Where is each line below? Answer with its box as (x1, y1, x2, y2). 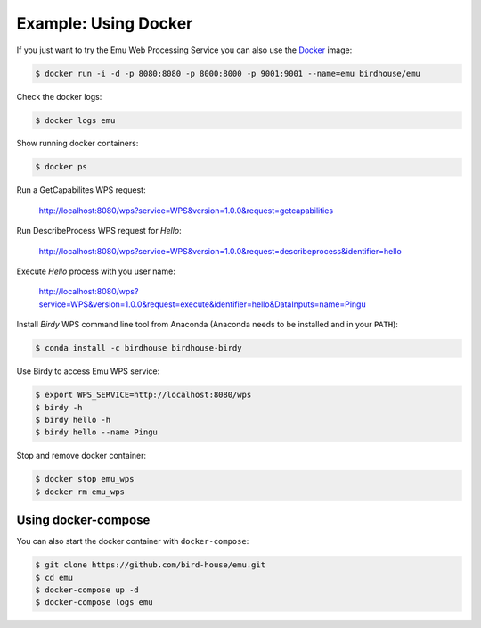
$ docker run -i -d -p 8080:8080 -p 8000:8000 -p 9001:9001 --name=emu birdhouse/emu (35, 68, 420, 78)
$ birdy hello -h (35, 415, 111, 425)
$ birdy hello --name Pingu (35, 427, 158, 437)
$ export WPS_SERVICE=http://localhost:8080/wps (35, 390, 252, 401)
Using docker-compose (16, 513, 151, 528)
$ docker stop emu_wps (35, 474, 135, 484)
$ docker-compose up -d (35, 584, 140, 595)
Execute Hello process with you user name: (16, 266, 175, 277)
